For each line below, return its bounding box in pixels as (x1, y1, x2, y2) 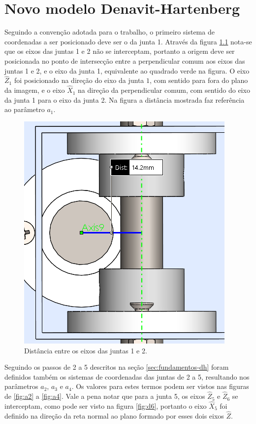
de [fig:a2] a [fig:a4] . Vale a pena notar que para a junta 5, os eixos (4, 391, 205, 401)
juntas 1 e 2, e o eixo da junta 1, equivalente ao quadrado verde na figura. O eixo (4, 65, 250, 76)
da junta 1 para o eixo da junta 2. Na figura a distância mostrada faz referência (4, 94, 245, 105)
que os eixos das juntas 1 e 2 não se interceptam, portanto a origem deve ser (4, 46, 235, 56)
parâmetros (4, 381, 38, 391)
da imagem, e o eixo (4, 85, 65, 95)
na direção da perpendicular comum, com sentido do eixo (78, 85, 250, 95)
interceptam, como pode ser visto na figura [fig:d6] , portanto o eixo (4, 400, 207, 411)
